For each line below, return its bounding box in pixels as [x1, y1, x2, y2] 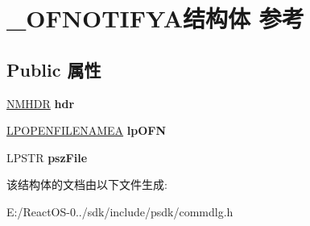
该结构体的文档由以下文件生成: [6, 176, 167, 193]
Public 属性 [6, 56, 101, 82]
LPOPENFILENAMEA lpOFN [6, 122, 167, 139]
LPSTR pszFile [6, 149, 88, 165]
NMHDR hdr [6, 94, 75, 111]
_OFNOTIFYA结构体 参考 [6, 2, 304, 35]
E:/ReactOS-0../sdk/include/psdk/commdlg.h [6, 203, 234, 220]
